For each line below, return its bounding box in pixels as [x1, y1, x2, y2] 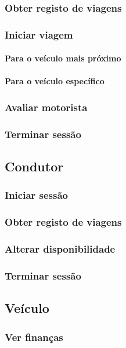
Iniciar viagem [5, 27, 73, 42]
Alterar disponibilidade [5, 242, 116, 256]
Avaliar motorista [5, 99, 88, 114]
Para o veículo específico [5, 75, 105, 87]
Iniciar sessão [5, 188, 69, 202]
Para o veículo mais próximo [5, 52, 121, 64]
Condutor [5, 157, 64, 175]
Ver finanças [5, 329, 63, 344]
